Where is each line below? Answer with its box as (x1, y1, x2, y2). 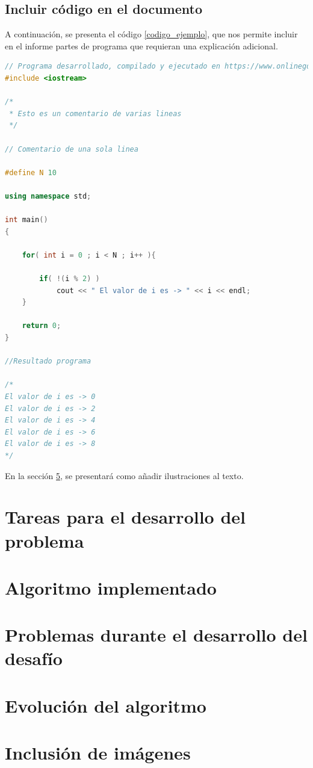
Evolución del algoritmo (5, 693, 206, 717)
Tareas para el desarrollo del (5, 504, 246, 529)
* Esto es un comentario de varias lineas (9, 109, 182, 118)
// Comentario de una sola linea (5, 144, 138, 153)
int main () (5, 215, 48, 225)
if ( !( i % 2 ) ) (39, 274, 100, 283)
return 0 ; (22, 321, 61, 330)
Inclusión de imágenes (5, 740, 191, 765)
